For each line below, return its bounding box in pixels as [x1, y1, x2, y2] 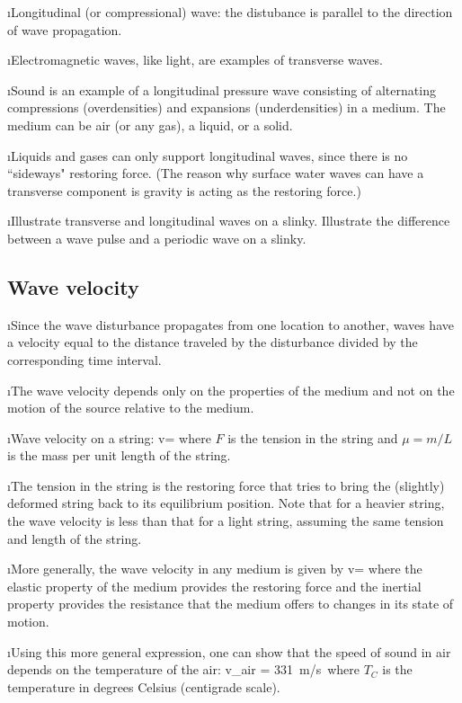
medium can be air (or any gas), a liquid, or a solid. [7, 115, 293, 134]
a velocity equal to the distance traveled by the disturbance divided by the [7, 333, 418, 351]
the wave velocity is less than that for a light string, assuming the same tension [7, 512, 444, 530]
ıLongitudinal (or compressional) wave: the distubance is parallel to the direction [7, 3, 453, 21]
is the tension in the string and [227, 428, 398, 447]
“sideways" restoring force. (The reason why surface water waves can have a [7, 164, 424, 182]
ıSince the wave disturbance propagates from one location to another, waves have [7, 315, 454, 334]
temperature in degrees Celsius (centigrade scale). [7, 677, 280, 696]
